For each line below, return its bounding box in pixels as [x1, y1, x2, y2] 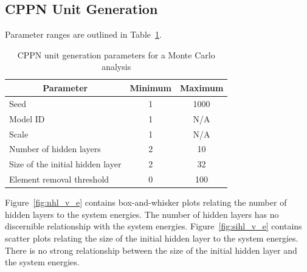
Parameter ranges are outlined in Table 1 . [5, 28, 162, 41]
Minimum [129, 81, 171, 94]
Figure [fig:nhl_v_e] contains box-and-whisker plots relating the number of [5, 196, 287, 209]
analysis [102, 60, 131, 73]
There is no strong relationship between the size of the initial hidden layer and [5, 243, 297, 256]
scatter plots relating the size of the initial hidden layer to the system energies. [5, 231, 298, 244]
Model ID [9, 112, 45, 125]
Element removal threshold [9, 173, 109, 186]
